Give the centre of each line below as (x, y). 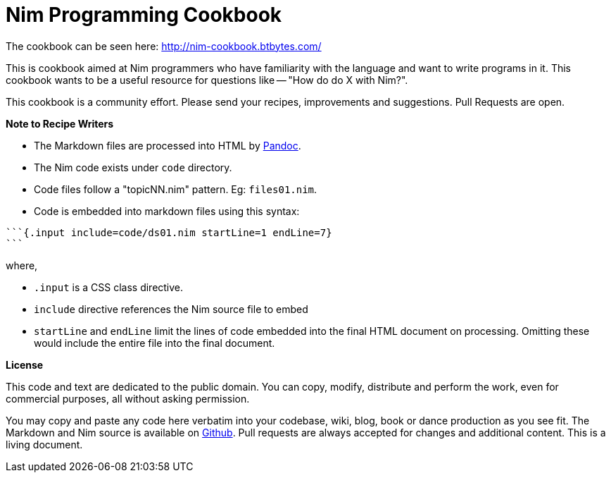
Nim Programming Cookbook (144, 15)
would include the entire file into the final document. (155, 343)
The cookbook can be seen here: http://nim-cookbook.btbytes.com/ (164, 46)
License (25, 364)
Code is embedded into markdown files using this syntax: (167, 211)
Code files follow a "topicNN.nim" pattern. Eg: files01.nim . (176, 189)
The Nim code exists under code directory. (133, 167)
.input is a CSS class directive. (109, 287)
